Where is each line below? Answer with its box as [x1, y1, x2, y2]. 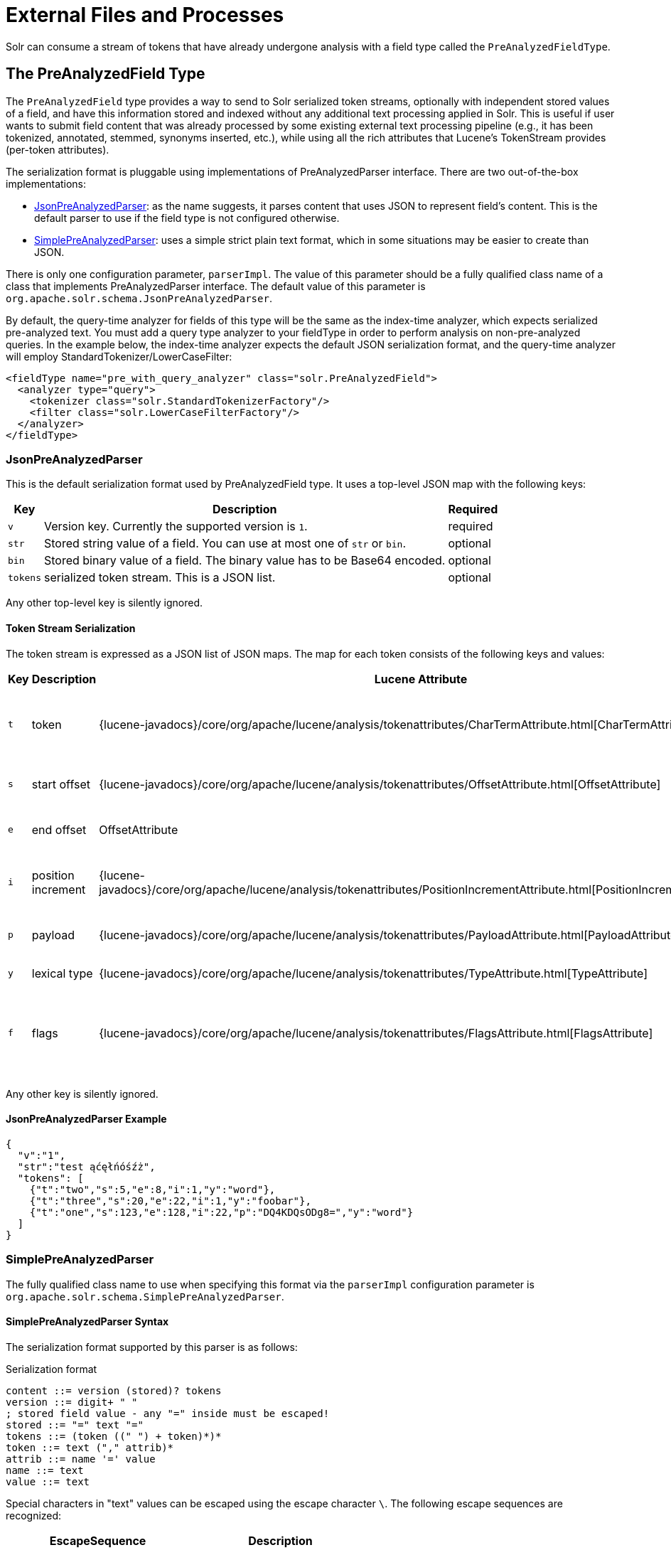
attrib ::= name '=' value [6, 1453, 156, 1465]
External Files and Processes [6, 3, 284, 27]
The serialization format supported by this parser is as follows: [6, 1340, 298, 1353]
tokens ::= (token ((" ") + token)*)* [6, 1430, 222, 1442]
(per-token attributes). [6, 143, 109, 156]
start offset [31, 776, 90, 791]
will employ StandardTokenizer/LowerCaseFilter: [6, 350, 232, 363]
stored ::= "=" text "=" [6, 1418, 144, 1431]
